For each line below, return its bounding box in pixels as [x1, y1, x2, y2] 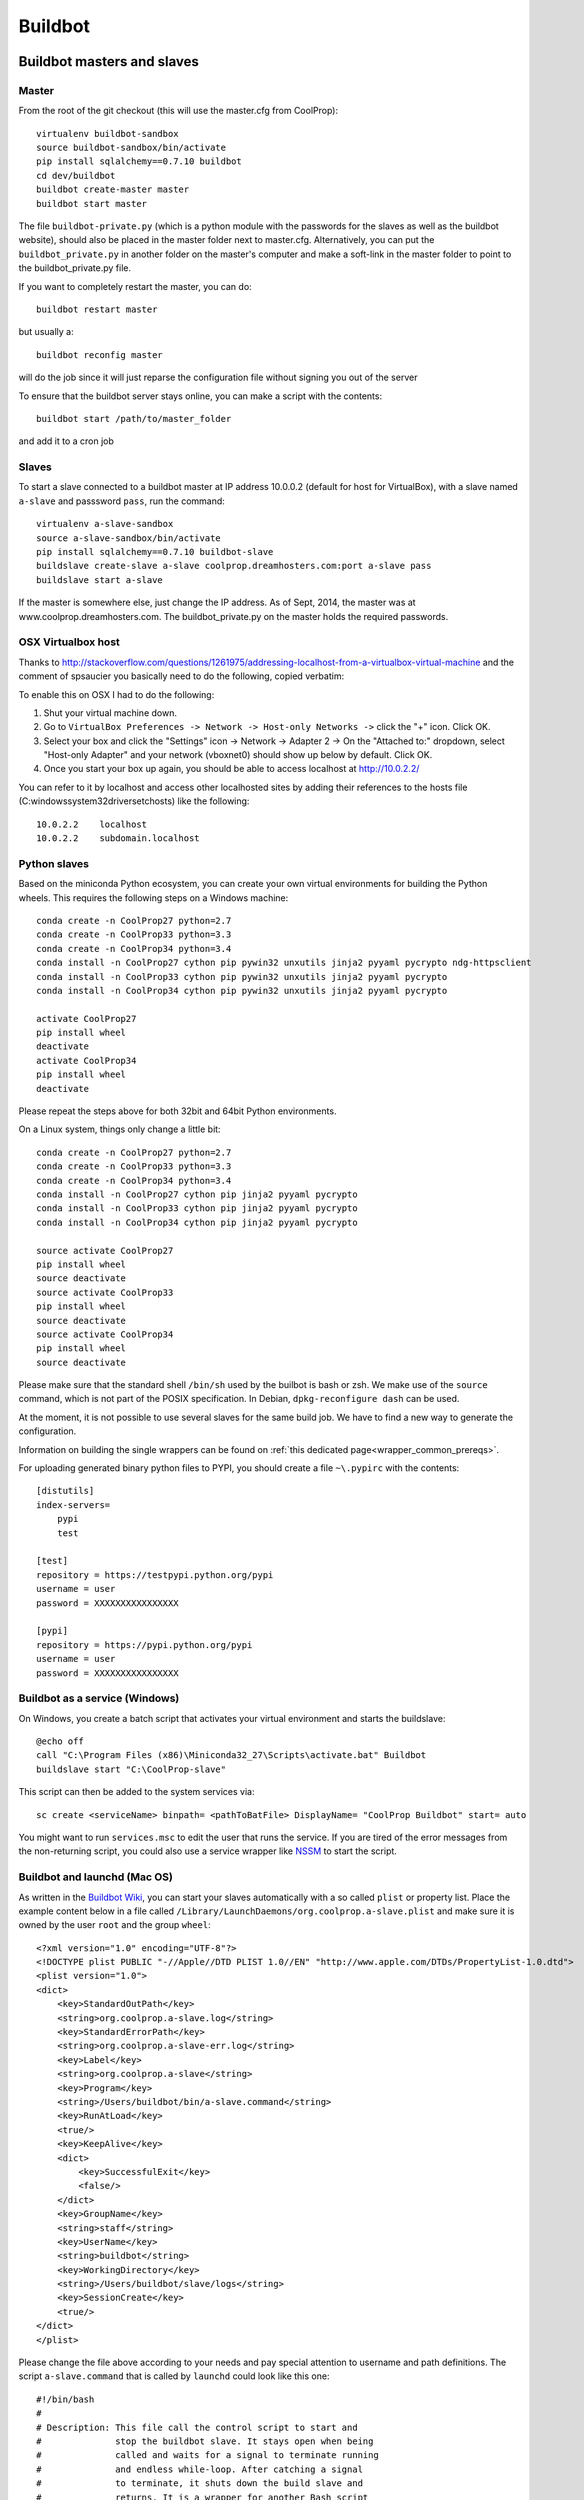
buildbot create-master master [36, 184, 190, 195]
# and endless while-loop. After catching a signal [36, 2463, 364, 2475]
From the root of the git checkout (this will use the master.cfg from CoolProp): [18, 105, 339, 117]
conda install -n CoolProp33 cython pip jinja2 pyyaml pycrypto [36, 1203, 359, 1214]
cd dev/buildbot [36, 170, 116, 181]
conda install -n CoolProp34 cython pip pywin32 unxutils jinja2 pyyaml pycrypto [36, 985, 448, 996]
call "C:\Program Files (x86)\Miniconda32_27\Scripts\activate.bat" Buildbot [36, 1750, 427, 1761]
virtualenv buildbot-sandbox [36, 128, 179, 139]
